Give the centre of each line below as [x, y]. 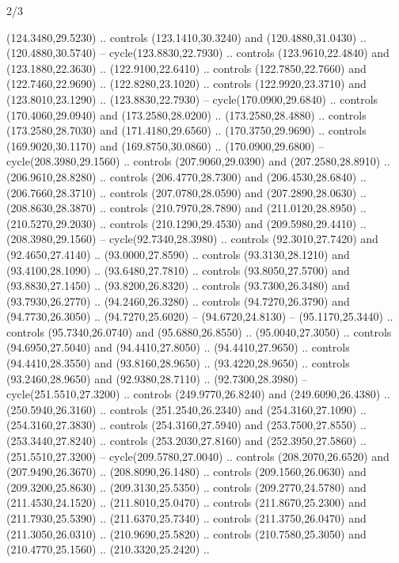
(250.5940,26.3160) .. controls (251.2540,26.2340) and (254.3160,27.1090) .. [186, 409]
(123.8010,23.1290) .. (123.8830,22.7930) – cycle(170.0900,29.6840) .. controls [192, 99]
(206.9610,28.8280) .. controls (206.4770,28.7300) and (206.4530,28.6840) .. [186, 176]
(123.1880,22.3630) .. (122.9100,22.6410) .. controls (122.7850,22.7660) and [186, 68]
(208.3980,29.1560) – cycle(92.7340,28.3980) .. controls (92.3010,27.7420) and [192, 239]
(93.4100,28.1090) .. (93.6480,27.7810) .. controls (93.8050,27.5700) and [178, 270]
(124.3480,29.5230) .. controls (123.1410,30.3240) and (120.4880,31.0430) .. [186, 37]
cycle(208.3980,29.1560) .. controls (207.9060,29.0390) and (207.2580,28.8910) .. [198, 161]
